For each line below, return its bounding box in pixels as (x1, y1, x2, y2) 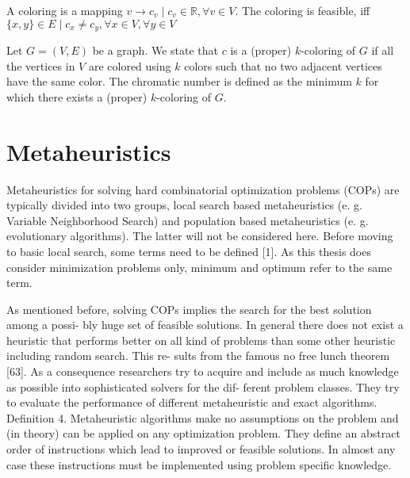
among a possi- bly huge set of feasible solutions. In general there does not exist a (6, 316, 404, 333)
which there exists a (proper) (6, 88, 148, 105)
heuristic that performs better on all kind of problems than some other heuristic (6, 331, 396, 348)
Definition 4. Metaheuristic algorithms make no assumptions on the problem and (6, 409, 399, 426)
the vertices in (6, 57, 75, 74)
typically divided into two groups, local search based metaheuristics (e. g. (6, 197, 362, 213)
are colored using (88, 57, 171, 74)
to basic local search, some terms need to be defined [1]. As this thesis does (6, 243, 371, 259)
